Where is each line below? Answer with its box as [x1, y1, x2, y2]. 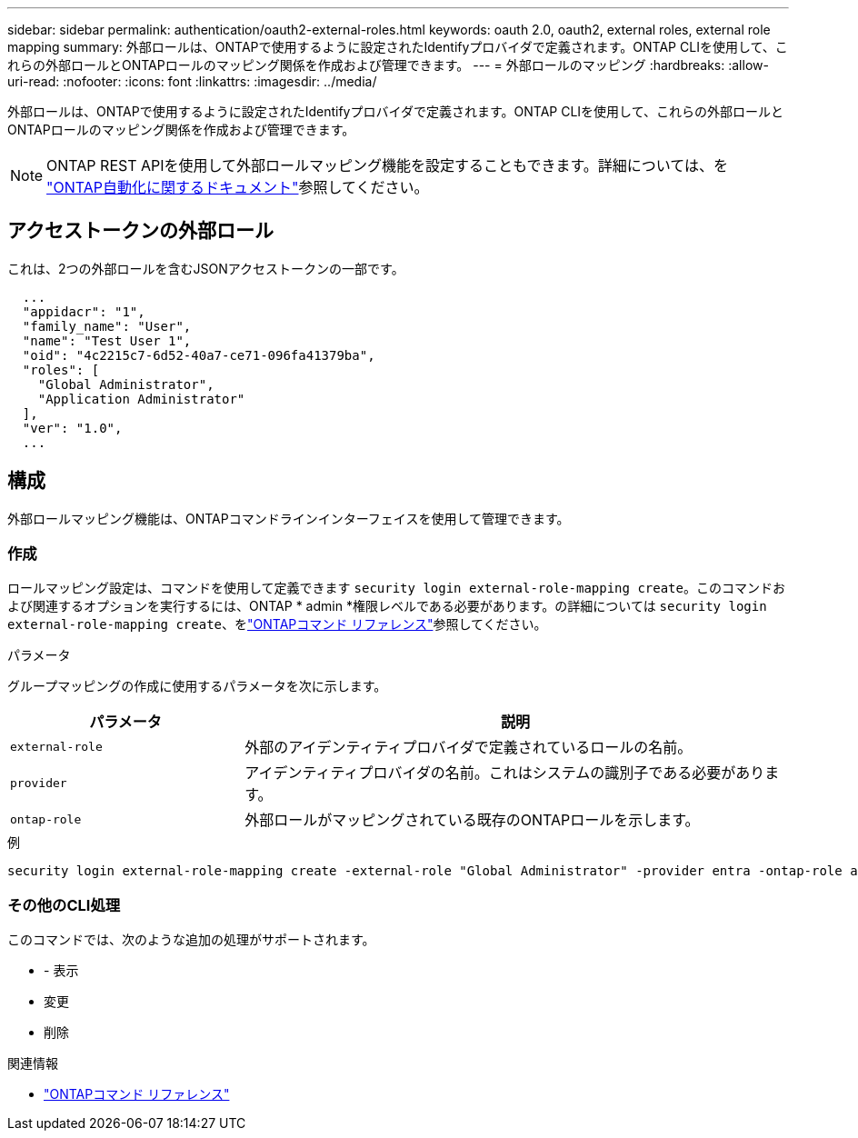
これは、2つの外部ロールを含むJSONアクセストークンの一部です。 [7, 260, 404, 276]
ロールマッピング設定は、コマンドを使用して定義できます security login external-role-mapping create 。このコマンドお [7, 580, 785, 596]
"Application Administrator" [37, 391, 245, 406]
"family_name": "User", [22, 318, 192, 334]
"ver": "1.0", [22, 420, 123, 435]
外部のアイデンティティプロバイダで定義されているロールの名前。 [244, 738, 693, 757]
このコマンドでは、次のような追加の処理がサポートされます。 [7, 932, 375, 948]
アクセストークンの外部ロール [7, 219, 274, 243]
